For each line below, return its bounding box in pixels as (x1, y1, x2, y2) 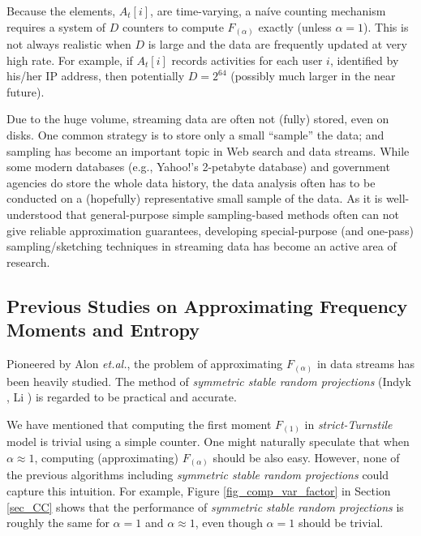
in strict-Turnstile (304, 415, 393, 432)
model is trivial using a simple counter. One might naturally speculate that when (6, 433, 410, 450)
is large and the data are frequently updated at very (148, 36, 407, 53)
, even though (195, 514, 263, 531)
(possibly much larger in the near (230, 67, 396, 84)
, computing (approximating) (34, 448, 178, 465)
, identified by (329, 51, 399, 68)
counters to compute (122, 18, 224, 35)
